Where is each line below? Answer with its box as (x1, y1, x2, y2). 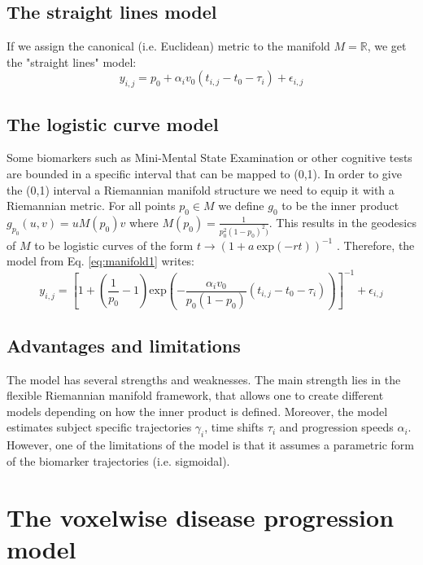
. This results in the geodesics (268, 213, 416, 230)
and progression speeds (279, 418, 394, 436)
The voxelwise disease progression (7, 500, 395, 533)
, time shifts (204, 418, 264, 436)
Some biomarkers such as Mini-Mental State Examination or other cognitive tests (7, 149, 412, 166)
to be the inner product (281, 197, 399, 214)
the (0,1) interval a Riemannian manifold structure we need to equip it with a (7, 181, 395, 198)
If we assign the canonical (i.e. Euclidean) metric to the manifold (7, 37, 330, 55)
